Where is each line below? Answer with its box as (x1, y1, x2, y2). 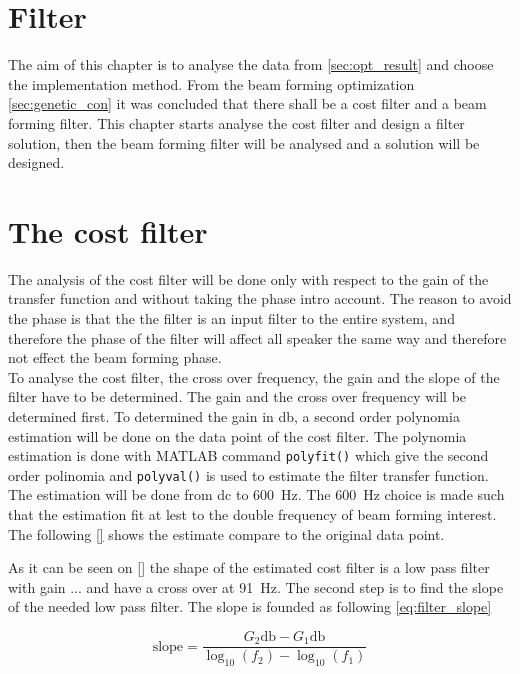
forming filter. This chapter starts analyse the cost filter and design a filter (8, 112, 465, 133)
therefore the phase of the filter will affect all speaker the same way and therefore (8, 327, 507, 348)
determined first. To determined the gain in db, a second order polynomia (8, 405, 460, 426)
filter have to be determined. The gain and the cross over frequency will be (8, 386, 467, 407)
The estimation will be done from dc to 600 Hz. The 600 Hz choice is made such (8, 484, 505, 505)
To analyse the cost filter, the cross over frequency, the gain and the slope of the (8, 366, 500, 387)
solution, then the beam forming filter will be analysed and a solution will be (8, 132, 480, 153)
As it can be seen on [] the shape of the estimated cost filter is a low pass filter (8, 557, 490, 578)
